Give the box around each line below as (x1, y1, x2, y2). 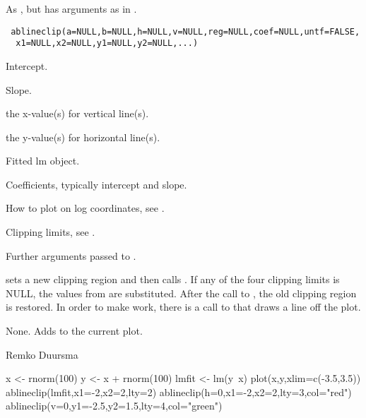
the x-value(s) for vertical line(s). (6, 106, 149, 121)
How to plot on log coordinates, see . (6, 201, 165, 215)
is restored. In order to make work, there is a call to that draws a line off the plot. (6, 299, 361, 314)
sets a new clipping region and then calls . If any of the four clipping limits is (6, 272, 340, 287)
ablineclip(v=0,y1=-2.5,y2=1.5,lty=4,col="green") (6, 398, 223, 413)
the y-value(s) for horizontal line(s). (6, 129, 160, 144)
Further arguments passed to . (6, 248, 136, 263)
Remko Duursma (6, 347, 78, 362)
